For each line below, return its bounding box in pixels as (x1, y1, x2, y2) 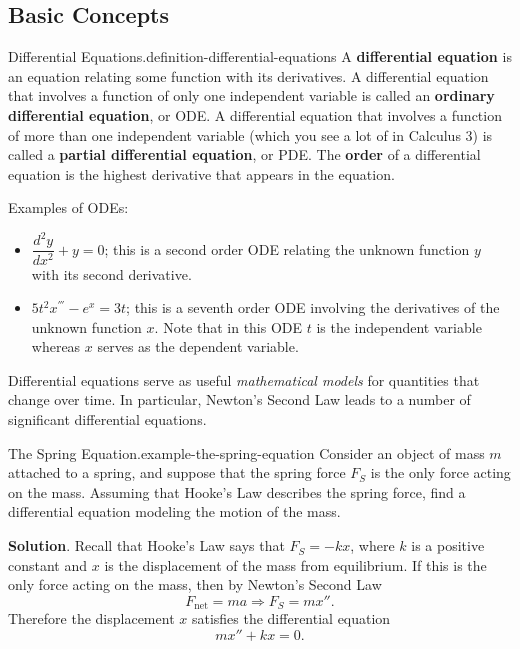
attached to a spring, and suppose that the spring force (8, 462, 346, 483)
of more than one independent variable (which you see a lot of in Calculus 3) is (8, 124, 493, 145)
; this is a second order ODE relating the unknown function (104, 238, 470, 259)
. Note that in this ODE (154, 316, 303, 337)
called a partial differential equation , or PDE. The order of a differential (8, 144, 481, 165)
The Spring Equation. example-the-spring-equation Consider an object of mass (8, 442, 485, 463)
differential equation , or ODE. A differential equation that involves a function (8, 104, 502, 125)
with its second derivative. (31, 263, 192, 284)
